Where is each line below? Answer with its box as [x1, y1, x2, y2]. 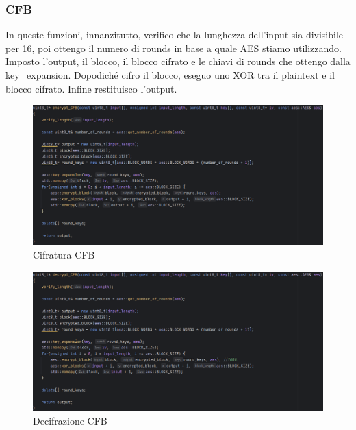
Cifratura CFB [33, 247, 95, 261]
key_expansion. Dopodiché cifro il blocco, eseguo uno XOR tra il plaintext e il [5, 68, 335, 82]
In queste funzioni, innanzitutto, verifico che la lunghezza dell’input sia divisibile [5, 27, 344, 42]
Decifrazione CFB [33, 414, 107, 428]
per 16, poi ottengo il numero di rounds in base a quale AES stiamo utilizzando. [5, 40, 342, 55]
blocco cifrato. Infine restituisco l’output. [5, 81, 177, 95]
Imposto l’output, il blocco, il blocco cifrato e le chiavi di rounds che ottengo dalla [5, 54, 351, 69]
